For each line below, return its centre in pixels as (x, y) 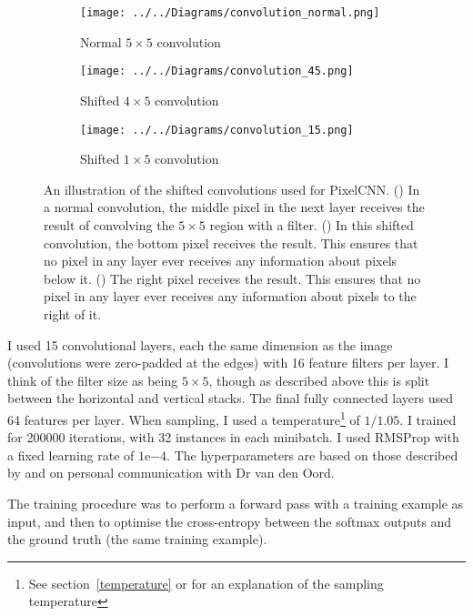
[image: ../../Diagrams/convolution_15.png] (217, 130)
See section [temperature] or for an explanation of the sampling (206, 583)
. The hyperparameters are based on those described (312, 454)
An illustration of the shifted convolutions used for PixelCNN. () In (232, 189)
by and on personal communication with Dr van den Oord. (171, 473)
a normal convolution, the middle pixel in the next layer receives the (234, 207)
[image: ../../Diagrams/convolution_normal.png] (230, 13)
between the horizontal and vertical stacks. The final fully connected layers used (231, 398)
